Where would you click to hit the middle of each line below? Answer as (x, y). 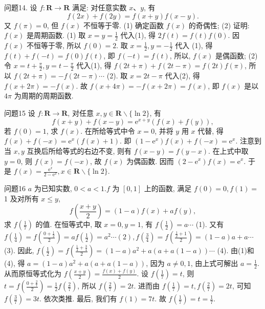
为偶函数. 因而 (150, 161)
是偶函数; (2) (236, 55)
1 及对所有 (21, 198)
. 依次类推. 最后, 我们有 (78, 298)
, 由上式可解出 (214, 263)
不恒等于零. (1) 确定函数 (124, 25)
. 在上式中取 (228, 150)
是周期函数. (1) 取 (56, 35)
